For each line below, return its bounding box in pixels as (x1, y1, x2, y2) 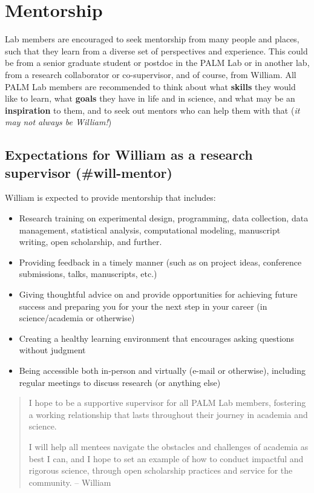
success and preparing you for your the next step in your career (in (19, 299, 267, 312)
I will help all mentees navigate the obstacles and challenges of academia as (28, 440, 309, 452)
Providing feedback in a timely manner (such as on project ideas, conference (19, 255, 302, 268)
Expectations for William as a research (5, 145, 253, 164)
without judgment (19, 344, 86, 356)
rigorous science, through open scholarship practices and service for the (28, 464, 293, 477)
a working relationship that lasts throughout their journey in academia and (28, 408, 308, 420)
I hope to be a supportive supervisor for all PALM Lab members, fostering (28, 396, 306, 409)
